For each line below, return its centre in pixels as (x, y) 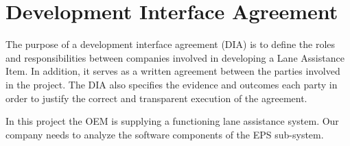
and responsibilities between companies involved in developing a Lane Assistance (175, 57)
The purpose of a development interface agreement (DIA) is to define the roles (171, 44)
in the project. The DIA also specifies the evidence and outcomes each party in (172, 84)
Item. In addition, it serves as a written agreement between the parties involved (173, 71)
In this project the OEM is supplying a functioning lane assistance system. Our (172, 121)
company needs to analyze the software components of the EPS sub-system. (165, 134)
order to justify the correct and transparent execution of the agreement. (156, 98)
